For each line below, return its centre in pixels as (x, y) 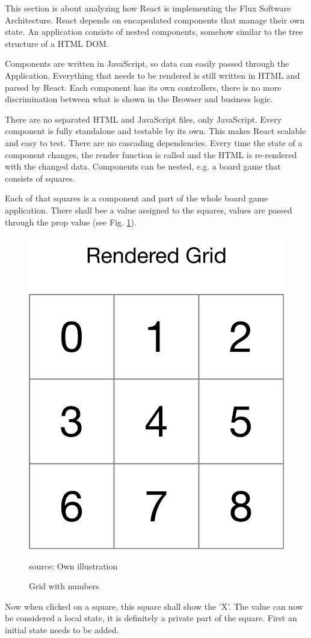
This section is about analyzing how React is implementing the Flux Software (148, 8)
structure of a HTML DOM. (57, 43)
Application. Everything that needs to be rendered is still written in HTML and (152, 75)
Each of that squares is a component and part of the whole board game (137, 198)
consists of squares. (40, 178)
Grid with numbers (64, 586)
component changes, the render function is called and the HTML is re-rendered (151, 154)
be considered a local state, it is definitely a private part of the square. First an (151, 618)
